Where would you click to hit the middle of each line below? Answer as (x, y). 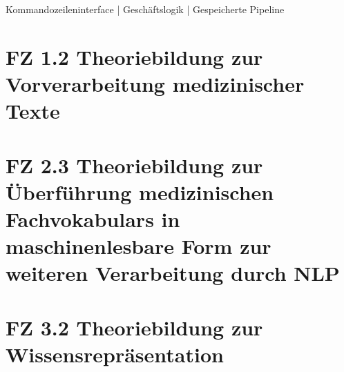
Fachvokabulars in (93, 218)
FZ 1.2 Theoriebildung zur (134, 56)
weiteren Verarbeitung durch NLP (173, 273)
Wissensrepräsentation (115, 354)
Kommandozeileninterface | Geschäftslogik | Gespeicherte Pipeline (145, 9)
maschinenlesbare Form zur (138, 246)
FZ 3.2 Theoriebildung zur (134, 327)
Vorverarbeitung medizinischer (155, 83)
